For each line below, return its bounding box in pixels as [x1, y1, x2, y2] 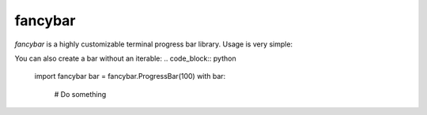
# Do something [54, 89, 107, 98]
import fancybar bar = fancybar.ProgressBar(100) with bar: [34, 72, 226, 81]
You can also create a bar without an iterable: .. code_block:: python [14, 54, 236, 63]
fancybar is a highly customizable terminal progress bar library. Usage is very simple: [14, 39, 293, 49]
